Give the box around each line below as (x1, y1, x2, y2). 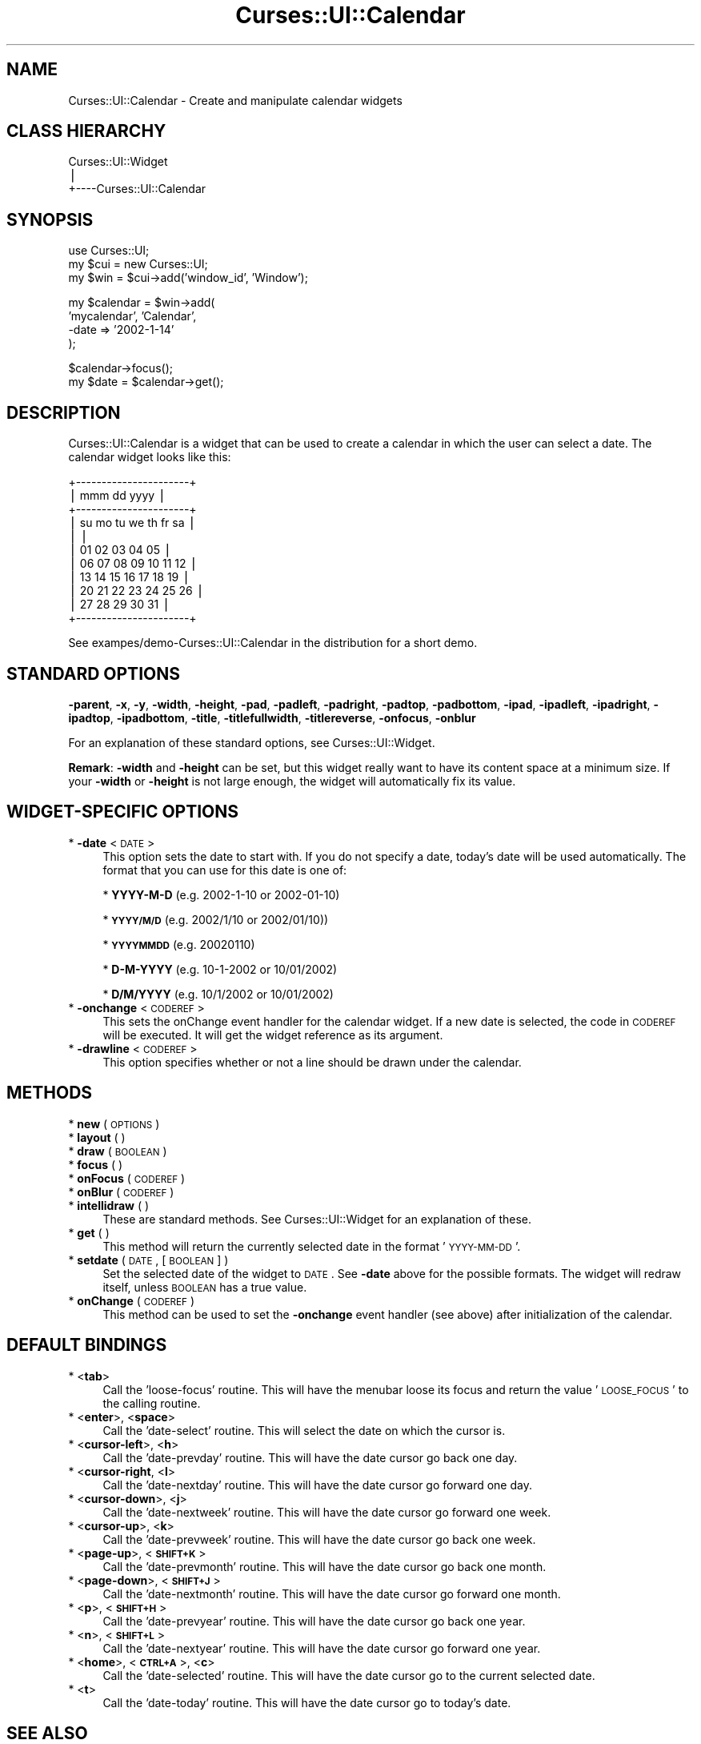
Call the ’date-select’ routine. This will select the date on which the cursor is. (102, 1423, 506, 1437)
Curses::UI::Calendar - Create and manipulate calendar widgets (68, 93, 403, 107)
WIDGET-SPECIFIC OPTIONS (6, 802, 239, 822)
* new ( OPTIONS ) (68, 1116, 160, 1131)
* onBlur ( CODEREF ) (68, 1184, 174, 1199)
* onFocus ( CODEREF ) (68, 1171, 186, 1185)
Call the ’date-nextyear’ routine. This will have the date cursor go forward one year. (102, 1641, 541, 1655)
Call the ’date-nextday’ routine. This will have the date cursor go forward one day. (102, 1477, 532, 1492)
